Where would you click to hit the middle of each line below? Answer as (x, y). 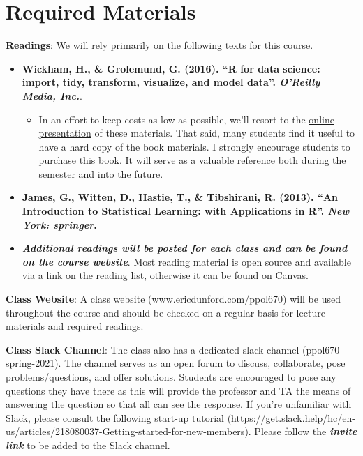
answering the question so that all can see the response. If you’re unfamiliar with (179, 404)
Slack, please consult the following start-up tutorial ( (119, 417)
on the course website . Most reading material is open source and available (186, 261)
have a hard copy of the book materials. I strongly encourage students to (194, 146)
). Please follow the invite (301, 431)
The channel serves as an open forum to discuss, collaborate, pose (205, 363)
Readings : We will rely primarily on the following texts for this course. (160, 45)
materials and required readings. (75, 326)
